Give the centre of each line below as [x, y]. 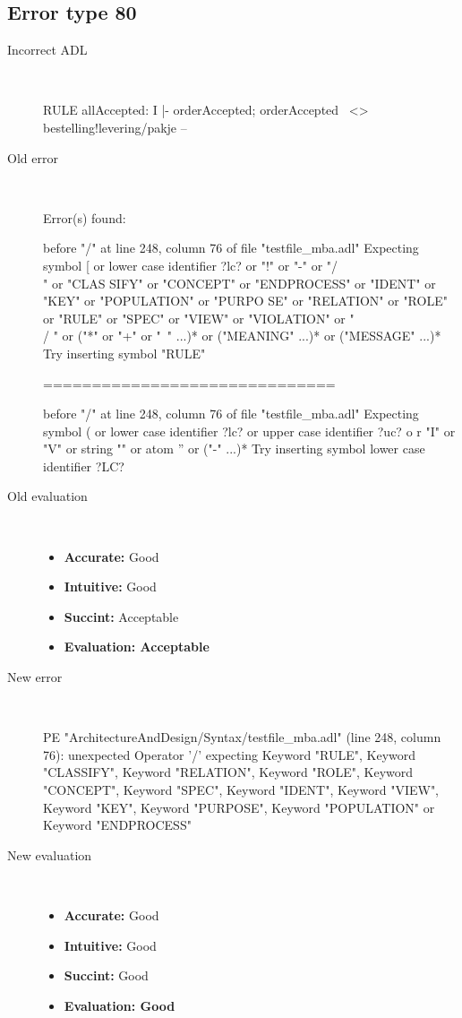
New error [35, 677]
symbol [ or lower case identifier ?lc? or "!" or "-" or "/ [191, 265]
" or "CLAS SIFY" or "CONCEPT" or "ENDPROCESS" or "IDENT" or [240, 283]
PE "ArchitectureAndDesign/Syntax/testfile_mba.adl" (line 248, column [242, 737]
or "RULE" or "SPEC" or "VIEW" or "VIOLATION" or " [199, 318]
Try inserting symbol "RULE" [124, 353]
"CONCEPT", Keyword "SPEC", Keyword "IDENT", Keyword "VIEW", [241, 790]
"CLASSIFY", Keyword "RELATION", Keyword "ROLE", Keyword [228, 772]
